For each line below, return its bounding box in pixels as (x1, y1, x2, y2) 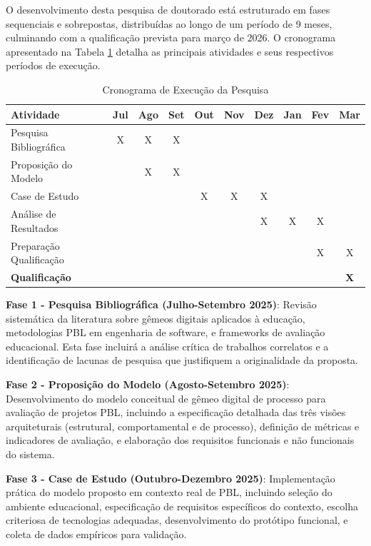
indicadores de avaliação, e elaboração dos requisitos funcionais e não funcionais (6, 433, 355, 448)
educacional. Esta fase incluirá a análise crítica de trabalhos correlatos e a (6, 338, 329, 353)
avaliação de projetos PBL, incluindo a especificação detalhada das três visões (6, 405, 346, 420)
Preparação (11, 238, 60, 253)
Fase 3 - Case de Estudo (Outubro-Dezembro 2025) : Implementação (6, 470, 335, 485)
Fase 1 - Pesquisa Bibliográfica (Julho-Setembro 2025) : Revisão (6, 297, 317, 312)
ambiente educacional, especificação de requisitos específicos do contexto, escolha (6, 498, 358, 513)
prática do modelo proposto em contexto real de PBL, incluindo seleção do (6, 485, 332, 500)
